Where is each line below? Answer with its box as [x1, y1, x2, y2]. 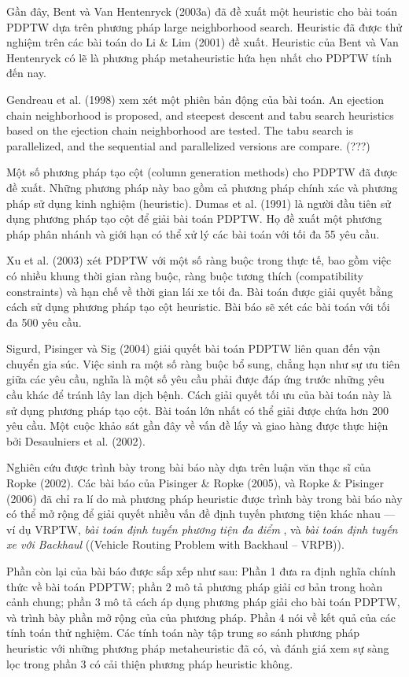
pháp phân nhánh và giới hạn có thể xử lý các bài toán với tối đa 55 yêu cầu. [6, 225, 380, 242]
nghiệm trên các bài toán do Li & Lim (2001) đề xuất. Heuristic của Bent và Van [6, 34, 399, 50]
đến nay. [6, 65, 46, 81]
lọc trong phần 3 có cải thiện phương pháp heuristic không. [6, 655, 293, 671]
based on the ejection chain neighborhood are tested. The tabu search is [6, 122, 354, 139]
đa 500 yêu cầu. [6, 313, 82, 330]
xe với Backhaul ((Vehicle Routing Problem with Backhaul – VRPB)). [6, 536, 345, 553]
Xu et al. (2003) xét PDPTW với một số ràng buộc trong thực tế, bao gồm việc [6, 252, 392, 268]
